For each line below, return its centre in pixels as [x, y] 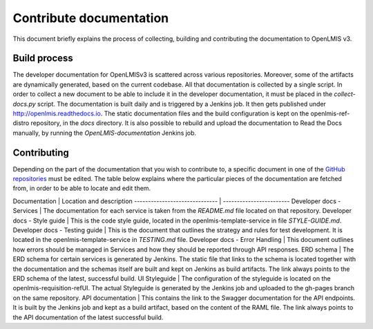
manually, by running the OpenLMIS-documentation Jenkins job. [105, 133]
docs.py [24, 104]
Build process [43, 58]
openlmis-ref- [330, 113]
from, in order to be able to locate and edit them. [82, 188]
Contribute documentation [91, 18]
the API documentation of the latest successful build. [88, 317]
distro [21, 123]
